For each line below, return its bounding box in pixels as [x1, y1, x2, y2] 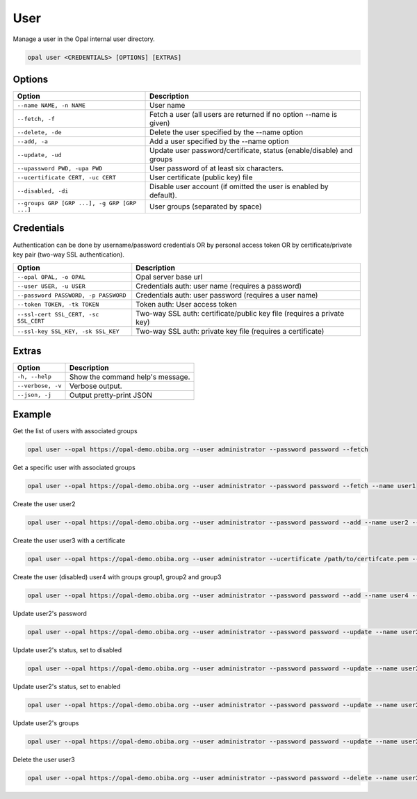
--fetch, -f [17, 115, 55, 122]
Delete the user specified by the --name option [149, 127, 304, 137]
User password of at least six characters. [149, 163, 284, 173]
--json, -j [17, 392, 52, 399]
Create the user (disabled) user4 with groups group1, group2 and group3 [13, 573, 222, 581]
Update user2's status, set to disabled [13, 646, 122, 654]
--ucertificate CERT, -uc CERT [17, 174, 116, 181]
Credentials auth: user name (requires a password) [136, 282, 302, 291]
